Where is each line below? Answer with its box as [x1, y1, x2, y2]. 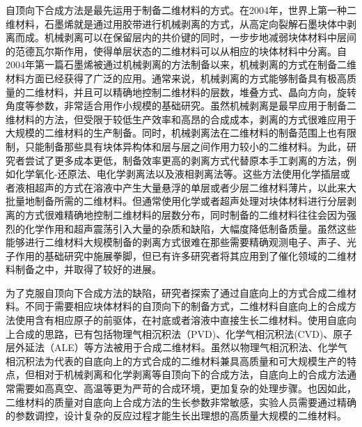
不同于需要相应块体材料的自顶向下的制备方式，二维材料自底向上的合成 [24, 299, 347, 313]
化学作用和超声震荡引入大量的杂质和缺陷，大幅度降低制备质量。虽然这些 [24, 221, 356, 235]
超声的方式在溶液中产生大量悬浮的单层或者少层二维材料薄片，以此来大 [34, 180, 356, 194]
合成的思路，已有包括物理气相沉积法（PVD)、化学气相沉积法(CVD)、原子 [15, 326, 353, 341]
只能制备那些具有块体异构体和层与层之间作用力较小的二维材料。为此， [24, 139, 347, 153]
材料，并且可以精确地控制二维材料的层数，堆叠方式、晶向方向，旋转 [44, 84, 356, 99]
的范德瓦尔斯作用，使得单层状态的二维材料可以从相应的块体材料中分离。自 [6, 43, 347, 58]
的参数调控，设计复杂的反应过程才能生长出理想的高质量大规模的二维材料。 [6, 408, 347, 423]
